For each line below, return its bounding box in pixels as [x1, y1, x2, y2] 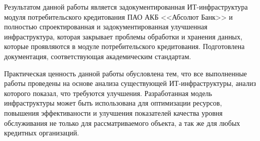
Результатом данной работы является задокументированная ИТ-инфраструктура [4, 2, 248, 12]
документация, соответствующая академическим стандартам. [4, 51, 191, 61]
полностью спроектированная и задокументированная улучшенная [4, 21, 207, 32]
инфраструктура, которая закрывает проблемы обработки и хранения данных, [4, 31, 243, 41]
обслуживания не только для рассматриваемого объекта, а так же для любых [4, 117, 240, 128]
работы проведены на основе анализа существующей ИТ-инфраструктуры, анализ [4, 78, 256, 88]
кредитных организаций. [4, 127, 79, 138]
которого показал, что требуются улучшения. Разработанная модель [4, 87, 212, 98]
